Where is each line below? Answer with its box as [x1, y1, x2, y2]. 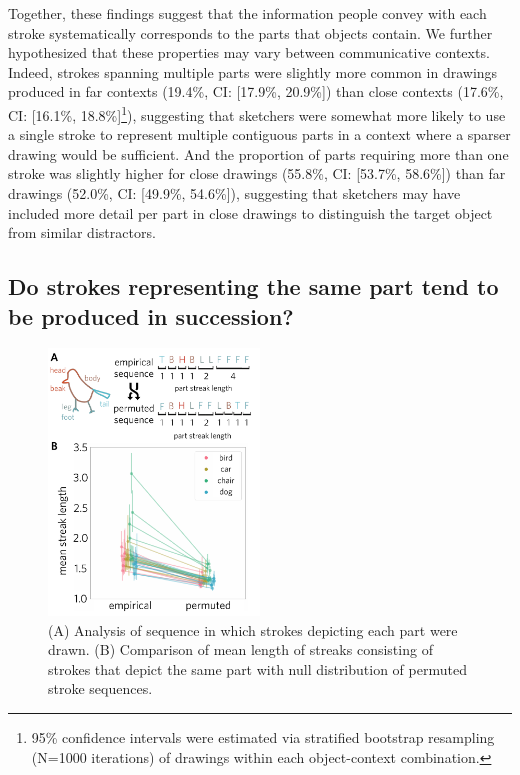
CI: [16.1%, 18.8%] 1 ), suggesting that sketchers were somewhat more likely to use [8, 101, 506, 125]
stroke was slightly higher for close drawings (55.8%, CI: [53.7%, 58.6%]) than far [8, 163, 506, 184]
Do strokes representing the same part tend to [8, 271, 499, 302]
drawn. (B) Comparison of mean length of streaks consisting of [48, 639, 433, 660]
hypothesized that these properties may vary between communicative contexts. [8, 42, 490, 63]
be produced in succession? [8, 300, 294, 331]
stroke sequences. [48, 678, 153, 699]
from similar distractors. [8, 222, 156, 243]
